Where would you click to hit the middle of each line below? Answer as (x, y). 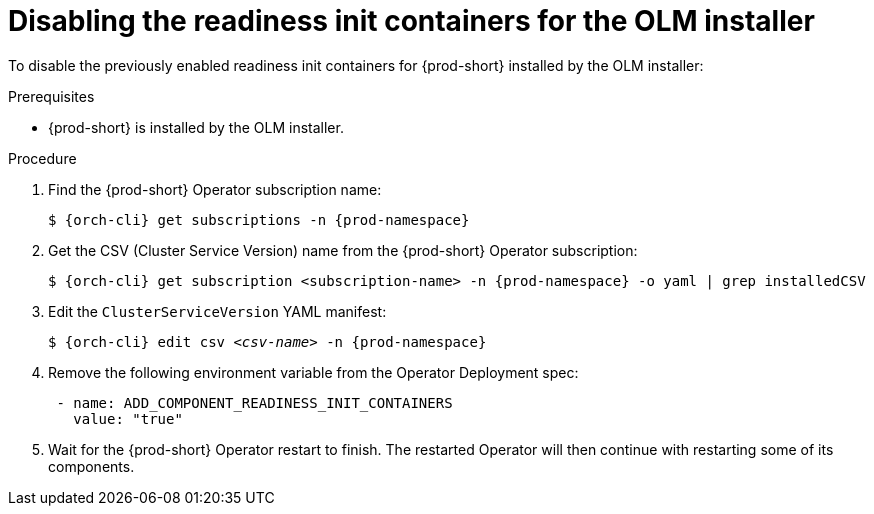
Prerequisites (51, 96)
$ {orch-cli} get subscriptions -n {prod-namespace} (259, 219)
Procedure (42, 158)
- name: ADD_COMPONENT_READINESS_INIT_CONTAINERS (254, 402)
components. (91, 466)
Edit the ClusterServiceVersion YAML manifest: (217, 311)
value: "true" (128, 418)
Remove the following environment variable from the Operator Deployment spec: (313, 372)
